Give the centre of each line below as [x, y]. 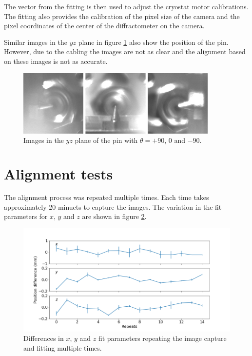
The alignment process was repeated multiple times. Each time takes [107, 197]
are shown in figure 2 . [114, 216]
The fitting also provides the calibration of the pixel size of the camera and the [122, 16]
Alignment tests [58, 174]
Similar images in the [36, 42]
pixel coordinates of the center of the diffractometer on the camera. [104, 26]
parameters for [26, 216]
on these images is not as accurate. [56, 61]
